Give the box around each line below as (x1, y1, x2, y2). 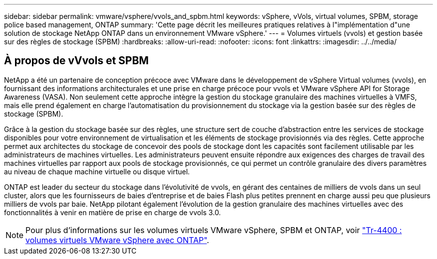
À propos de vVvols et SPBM (4, 54, 149, 67)
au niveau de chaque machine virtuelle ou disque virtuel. (4, 167, 190, 176)
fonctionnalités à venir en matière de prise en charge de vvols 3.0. (4, 208, 221, 217)
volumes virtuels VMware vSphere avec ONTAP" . (25, 235, 210, 245)
